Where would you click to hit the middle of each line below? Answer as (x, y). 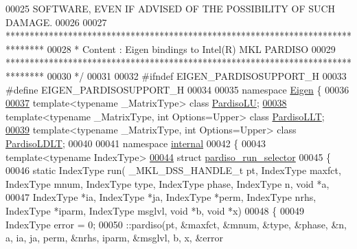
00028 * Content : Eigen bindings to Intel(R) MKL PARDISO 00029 (191, 48)
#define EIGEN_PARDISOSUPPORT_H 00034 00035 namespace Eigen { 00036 (177, 89)
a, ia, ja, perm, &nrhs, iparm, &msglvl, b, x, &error (114, 238)
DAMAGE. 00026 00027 (56, 22)
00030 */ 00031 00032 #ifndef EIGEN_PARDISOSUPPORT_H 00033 (197, 75)
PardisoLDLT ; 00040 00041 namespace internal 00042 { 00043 (136, 143)
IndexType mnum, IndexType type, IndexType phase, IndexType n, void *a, (168, 183)
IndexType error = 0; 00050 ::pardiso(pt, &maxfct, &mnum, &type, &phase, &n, (176, 224)
